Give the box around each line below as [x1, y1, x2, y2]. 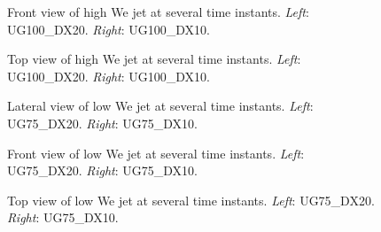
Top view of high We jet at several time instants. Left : [7, 50, 301, 68]
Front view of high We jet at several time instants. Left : [7, 3, 309, 20]
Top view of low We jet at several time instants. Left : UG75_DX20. [7, 190, 375, 209]
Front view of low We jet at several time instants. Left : [7, 143, 305, 162]
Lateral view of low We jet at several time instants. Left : [7, 97, 314, 115]
